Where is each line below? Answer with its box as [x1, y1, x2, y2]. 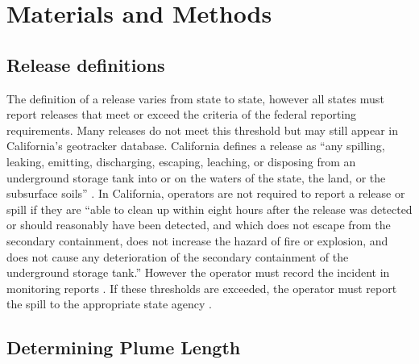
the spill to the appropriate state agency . [6, 295, 212, 312]
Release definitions [6, 52, 165, 77]
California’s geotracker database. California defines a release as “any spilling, [6, 137, 385, 154]
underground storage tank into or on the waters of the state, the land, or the [6, 169, 386, 186]
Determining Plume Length [6, 335, 241, 360]
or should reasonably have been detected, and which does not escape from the [6, 216, 391, 233]
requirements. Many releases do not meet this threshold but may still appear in [6, 121, 398, 138]
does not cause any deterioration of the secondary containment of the [6, 248, 349, 265]
